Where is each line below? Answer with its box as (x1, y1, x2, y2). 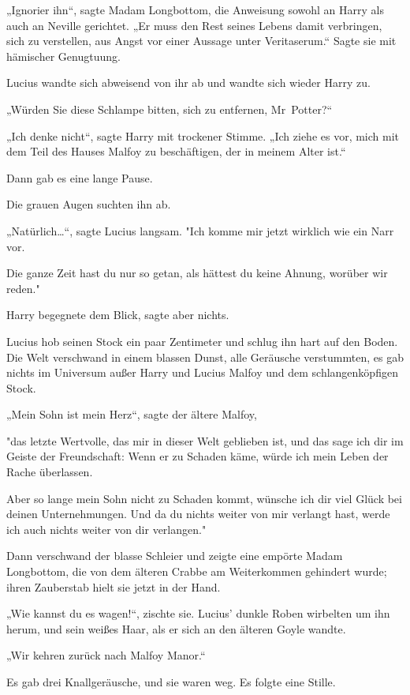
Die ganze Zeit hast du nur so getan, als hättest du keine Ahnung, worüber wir (6, 265, 388, 281)
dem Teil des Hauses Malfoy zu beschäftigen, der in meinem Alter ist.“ (6, 143, 346, 160)
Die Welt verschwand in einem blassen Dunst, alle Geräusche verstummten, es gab (6, 348, 404, 365)
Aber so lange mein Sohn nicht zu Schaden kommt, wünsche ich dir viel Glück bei (6, 490, 402, 506)
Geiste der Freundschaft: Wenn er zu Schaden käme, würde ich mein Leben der (6, 448, 389, 464)
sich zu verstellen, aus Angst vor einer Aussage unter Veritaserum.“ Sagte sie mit (6, 32, 397, 49)
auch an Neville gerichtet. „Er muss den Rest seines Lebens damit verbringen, (6, 17, 382, 33)
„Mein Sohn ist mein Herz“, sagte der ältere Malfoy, (6, 406, 257, 423)
